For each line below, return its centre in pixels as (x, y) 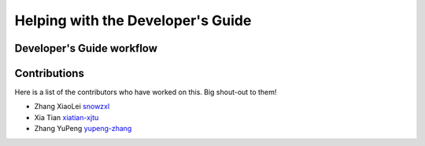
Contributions (49, 73)
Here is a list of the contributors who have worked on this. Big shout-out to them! (146, 92)
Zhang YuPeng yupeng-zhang (83, 129)
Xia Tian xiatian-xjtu (67, 117)
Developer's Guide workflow (86, 48)
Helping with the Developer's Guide (133, 20)
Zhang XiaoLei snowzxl (72, 107)
